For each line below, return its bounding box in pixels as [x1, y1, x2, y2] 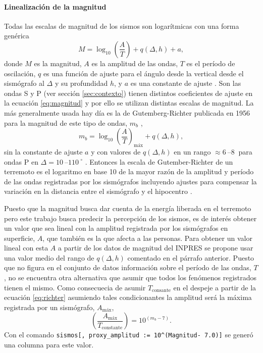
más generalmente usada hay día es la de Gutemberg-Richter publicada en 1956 [4, 107, 250, 118]
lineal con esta [4, 242, 48, 253]
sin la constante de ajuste [4, 146, 83, 157]
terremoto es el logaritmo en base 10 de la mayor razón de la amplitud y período [4, 166, 254, 177]
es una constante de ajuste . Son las [130, 78, 241, 88]
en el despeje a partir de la [173, 282, 256, 292]
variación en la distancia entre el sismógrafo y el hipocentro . [4, 186, 192, 196]
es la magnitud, [34, 58, 82, 68]
